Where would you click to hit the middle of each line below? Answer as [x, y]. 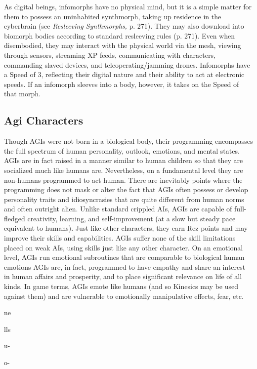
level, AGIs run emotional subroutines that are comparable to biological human [124, 257]
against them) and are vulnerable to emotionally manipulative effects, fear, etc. [124, 296]
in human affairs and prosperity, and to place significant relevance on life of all [123, 276]
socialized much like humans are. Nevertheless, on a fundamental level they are [124, 170]
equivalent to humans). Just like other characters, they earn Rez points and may [126, 228]
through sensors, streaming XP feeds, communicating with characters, [110, 55]
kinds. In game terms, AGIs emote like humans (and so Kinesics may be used [121, 286]
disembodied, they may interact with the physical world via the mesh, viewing [123, 45]
